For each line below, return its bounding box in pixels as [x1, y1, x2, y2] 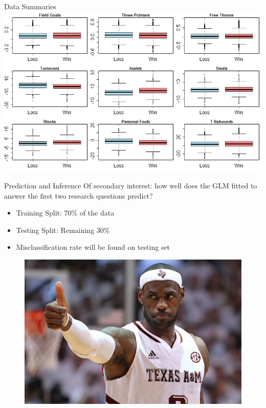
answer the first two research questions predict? [4, 190, 153, 201]
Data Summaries [4, 1, 56, 11]
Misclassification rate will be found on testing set [16, 242, 170, 252]
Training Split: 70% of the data [16, 207, 115, 218]
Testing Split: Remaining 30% [16, 224, 110, 235]
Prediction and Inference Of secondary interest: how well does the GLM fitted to [4, 180, 257, 191]
